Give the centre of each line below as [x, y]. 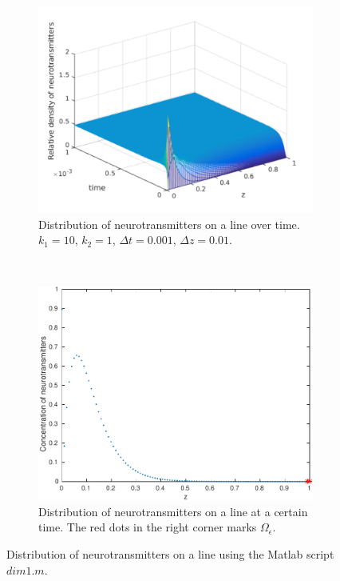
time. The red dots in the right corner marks [148, 527]
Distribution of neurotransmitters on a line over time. [169, 224]
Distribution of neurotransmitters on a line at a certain [173, 511]
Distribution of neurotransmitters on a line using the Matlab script [170, 554]
